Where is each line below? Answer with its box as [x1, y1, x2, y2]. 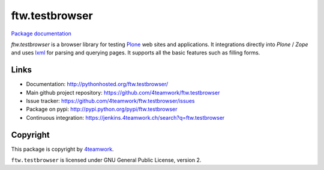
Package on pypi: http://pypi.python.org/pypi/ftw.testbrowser [26, 105, 178, 113]
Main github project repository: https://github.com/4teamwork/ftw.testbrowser [26, 89, 220, 96]
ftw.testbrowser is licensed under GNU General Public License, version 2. [11, 156, 202, 164]
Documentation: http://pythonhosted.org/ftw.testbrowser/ [26, 81, 169, 88]
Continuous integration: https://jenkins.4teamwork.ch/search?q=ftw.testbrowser [26, 114, 225, 121]
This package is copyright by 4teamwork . [11, 145, 114, 153]
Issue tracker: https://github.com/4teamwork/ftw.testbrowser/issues [26, 98, 195, 105]
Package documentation [11, 30, 72, 37]
